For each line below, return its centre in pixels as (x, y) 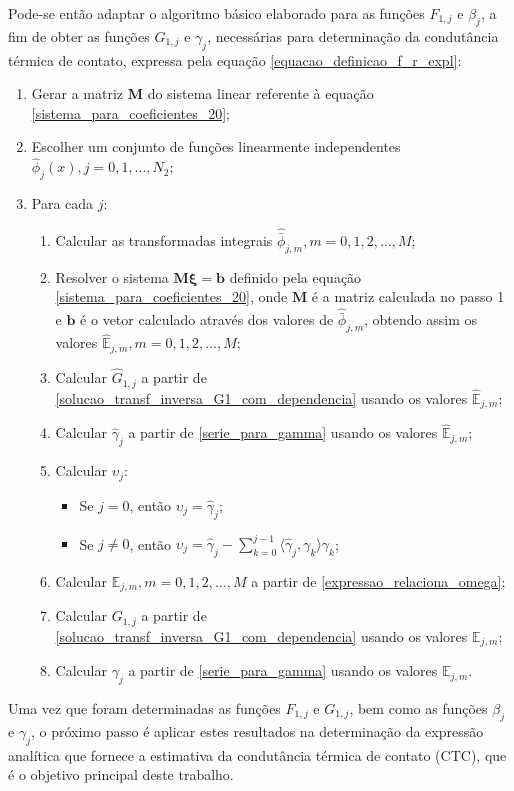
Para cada (62, 202)
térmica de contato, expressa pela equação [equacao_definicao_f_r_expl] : (235, 59)
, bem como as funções (418, 707)
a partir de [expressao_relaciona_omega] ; (378, 580)
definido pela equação (295, 276)
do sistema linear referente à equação (260, 93)
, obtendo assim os (421, 319)
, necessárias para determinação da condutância (353, 35)
